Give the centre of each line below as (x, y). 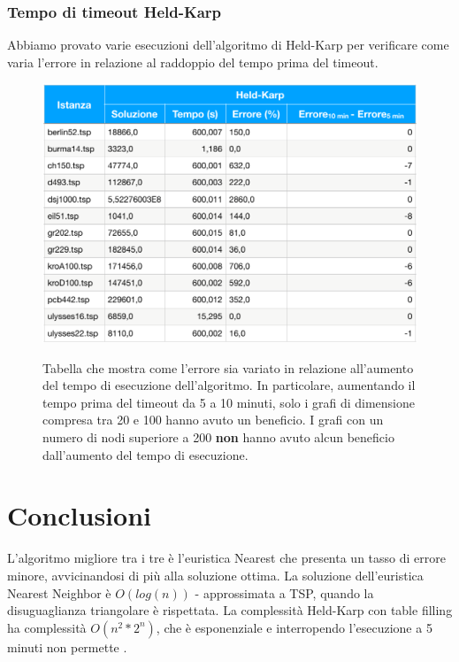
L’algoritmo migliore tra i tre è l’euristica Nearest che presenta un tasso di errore (226, 558)
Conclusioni (79, 515)
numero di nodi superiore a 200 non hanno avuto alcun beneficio (218, 437)
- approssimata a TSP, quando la (284, 592)
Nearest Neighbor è (59, 592)
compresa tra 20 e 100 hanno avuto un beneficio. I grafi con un (213, 420)
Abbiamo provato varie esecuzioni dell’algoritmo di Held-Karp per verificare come (228, 45)
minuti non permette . (67, 646)
